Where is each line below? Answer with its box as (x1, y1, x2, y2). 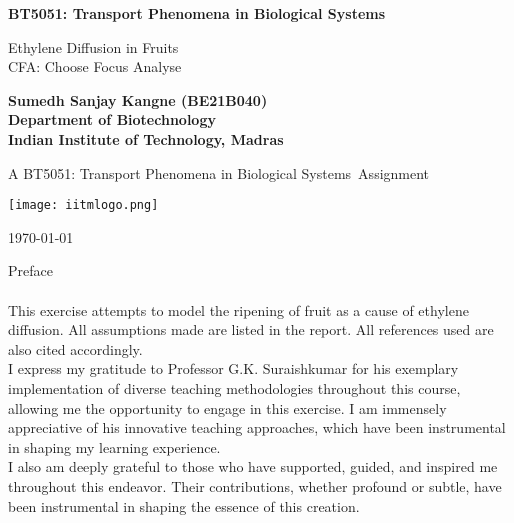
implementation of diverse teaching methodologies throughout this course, (8, 377, 461, 398)
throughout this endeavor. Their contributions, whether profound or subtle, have (8, 475, 502, 496)
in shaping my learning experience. (8, 436, 221, 457)
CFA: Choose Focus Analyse (8, 56, 182, 77)
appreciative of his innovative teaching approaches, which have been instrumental (8, 417, 506, 438)
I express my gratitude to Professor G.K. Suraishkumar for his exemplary (8, 358, 459, 379)
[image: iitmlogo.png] (8, 198, 159, 213)
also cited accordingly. (8, 338, 143, 359)
